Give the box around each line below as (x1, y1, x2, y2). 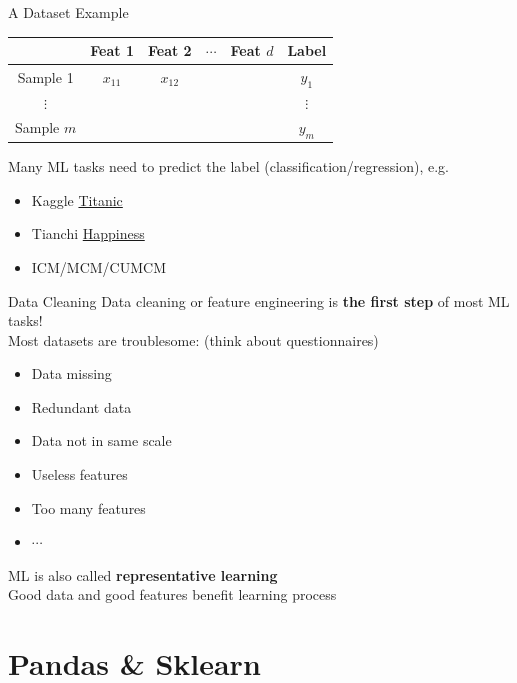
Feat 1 (90, 40, 134, 61)
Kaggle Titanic (31, 189, 123, 210)
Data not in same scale (31, 430, 172, 451)
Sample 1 (17, 66, 74, 87)
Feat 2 (147, 40, 192, 61)
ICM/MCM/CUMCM (31, 256, 166, 277)
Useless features (31, 464, 128, 485)
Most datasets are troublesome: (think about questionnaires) (8, 329, 379, 350)
